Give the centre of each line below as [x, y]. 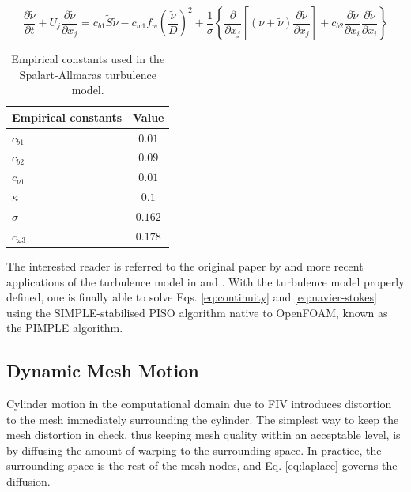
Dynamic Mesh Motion [103, 371]
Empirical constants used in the [88, 59]
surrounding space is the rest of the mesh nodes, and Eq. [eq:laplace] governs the [202, 466]
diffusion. [28, 481]
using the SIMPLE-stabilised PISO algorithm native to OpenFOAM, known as [197, 312]
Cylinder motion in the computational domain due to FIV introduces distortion [199, 404]
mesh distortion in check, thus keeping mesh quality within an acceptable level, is [204, 435]
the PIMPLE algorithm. [65, 328]
